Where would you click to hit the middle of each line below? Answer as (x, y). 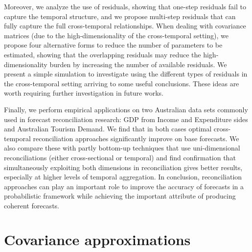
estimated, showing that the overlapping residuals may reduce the (103, 54)
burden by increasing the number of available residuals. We (138, 64)
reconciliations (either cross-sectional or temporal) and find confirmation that (120, 157)
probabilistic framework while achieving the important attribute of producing (120, 196)
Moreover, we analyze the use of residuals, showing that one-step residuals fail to (125, 6)
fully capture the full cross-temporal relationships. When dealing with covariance (125, 26)
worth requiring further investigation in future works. (84, 93)
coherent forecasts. (32, 205)
